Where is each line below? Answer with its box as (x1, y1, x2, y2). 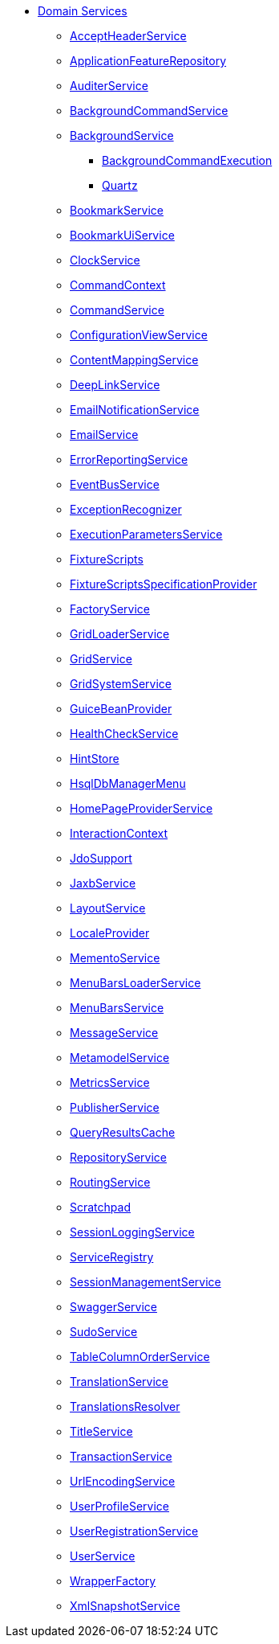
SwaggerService (70, 1300, 157, 1314)
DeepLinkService (70, 378, 160, 392)
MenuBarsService (70, 1001, 164, 1015)
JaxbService (70, 876, 136, 890)
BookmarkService (70, 203, 164, 217)
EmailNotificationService (70, 403, 200, 416)
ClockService (70, 253, 140, 267)
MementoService (70, 951, 160, 965)
